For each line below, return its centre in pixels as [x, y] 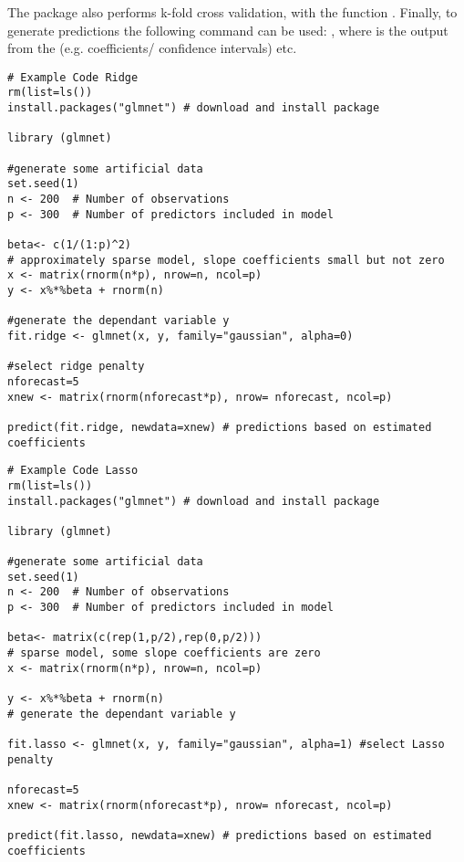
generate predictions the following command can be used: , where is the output [228, 30]
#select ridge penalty [76, 367]
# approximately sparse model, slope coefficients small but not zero [226, 260]
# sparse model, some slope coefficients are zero [164, 653]
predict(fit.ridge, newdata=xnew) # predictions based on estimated [220, 427]
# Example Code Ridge [73, 77]
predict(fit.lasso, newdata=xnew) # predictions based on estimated [220, 835]
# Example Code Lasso [73, 471]
